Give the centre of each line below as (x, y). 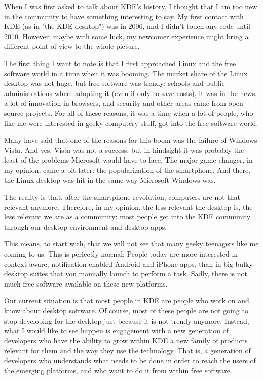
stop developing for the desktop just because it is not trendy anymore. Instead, (127, 320)
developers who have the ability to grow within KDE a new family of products (126, 340)
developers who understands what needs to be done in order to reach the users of (130, 360)
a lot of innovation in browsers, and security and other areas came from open (124, 103)
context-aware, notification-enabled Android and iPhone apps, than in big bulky (128, 263)
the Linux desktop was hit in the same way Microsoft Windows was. (110, 180)
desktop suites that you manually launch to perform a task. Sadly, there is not (126, 274)
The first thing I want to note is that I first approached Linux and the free (120, 63)
